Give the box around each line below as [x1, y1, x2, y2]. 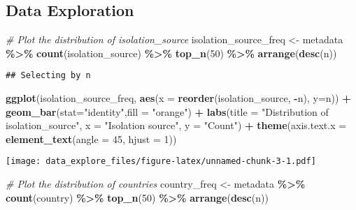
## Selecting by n [6, 70, 91, 81]
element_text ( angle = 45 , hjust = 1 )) [6, 131, 177, 146]
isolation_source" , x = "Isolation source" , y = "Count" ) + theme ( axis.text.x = [6, 118, 347, 133]
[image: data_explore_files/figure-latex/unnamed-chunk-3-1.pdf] [6, 156, 316, 167]
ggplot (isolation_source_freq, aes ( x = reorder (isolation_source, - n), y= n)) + [6, 91, 351, 105]
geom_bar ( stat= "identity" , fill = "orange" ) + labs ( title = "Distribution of [6, 104, 329, 119]
